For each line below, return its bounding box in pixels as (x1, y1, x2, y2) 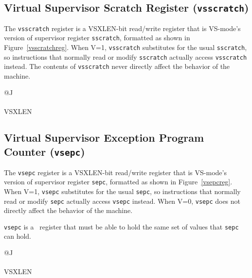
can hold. (4, 231, 32, 241)
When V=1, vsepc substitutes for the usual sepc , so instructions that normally (4, 186, 241, 196)
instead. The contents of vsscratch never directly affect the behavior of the (4, 61, 230, 71)
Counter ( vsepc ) (4, 144, 85, 159)
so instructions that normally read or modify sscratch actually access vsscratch (4, 51, 247, 62)
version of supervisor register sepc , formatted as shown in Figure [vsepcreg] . (4, 177, 233, 187)
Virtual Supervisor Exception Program (4, 130, 204, 145)
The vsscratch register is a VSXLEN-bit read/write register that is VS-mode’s (4, 23, 241, 33)
